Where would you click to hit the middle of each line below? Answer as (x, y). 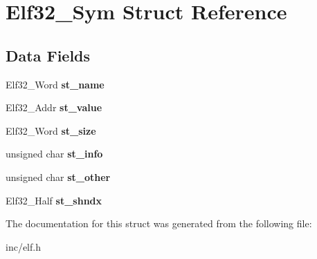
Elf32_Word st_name (55, 84)
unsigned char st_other (58, 176)
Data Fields (48, 55)
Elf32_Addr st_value (54, 107)
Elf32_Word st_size (51, 130)
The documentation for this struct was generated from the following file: (159, 223)
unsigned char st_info (54, 154)
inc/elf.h (23, 246)
